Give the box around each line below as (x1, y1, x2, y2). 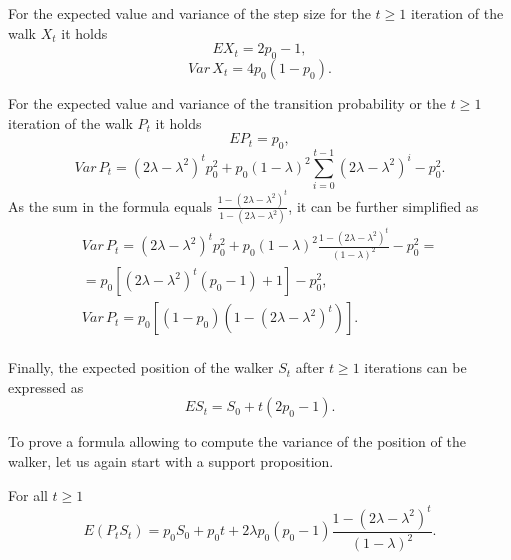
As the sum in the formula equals (8, 195, 213, 216)
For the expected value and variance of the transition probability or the (8, 92, 447, 113)
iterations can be (364, 357, 467, 378)
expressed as (8, 376, 84, 397)
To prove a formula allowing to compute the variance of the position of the (8, 431, 466, 452)
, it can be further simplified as (288, 195, 479, 216)
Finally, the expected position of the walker (8, 357, 274, 378)
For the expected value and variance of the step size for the (8, 3, 371, 23)
